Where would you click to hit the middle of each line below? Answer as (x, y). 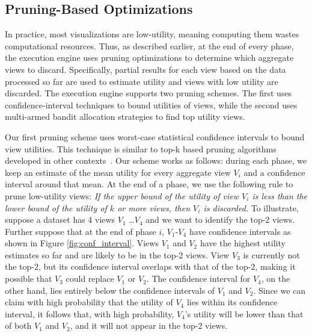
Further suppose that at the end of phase (81, 231)
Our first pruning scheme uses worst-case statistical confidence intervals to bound (155, 136)
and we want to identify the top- (206, 219)
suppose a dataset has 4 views (60, 219)
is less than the (280, 195)
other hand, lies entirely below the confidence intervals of (110, 290)
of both (18, 325)
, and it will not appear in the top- (134, 325)
